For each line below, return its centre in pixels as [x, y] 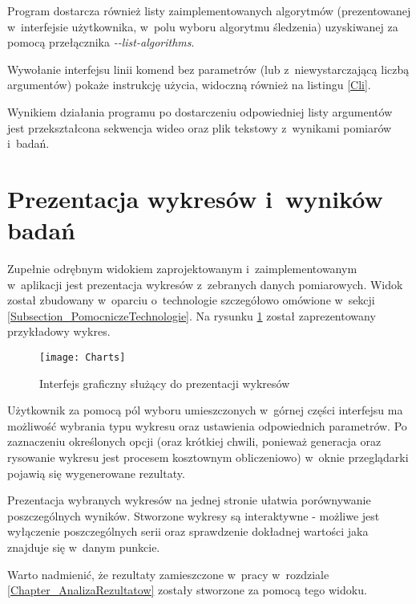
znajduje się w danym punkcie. [84, 547]
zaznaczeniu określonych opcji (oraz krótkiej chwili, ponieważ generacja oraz [194, 441]
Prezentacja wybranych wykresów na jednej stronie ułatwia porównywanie [189, 500]
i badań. [28, 143]
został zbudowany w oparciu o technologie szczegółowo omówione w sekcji [191, 300]
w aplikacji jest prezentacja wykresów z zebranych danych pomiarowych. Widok [205, 284]
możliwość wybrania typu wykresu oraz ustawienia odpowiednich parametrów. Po [207, 425]
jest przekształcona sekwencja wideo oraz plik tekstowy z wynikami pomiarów [200, 127]
